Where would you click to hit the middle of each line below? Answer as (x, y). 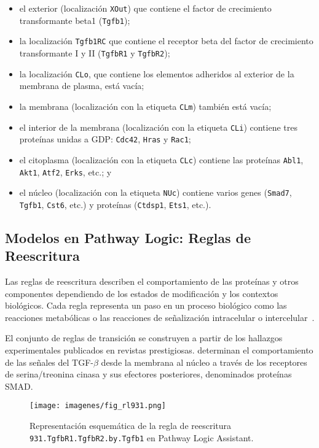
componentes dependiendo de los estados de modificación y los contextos (142, 293)
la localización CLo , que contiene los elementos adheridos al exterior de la (157, 73)
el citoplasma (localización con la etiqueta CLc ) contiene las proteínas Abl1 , (161, 159)
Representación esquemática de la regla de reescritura (131, 426)
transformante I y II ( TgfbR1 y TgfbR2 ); (95, 52)
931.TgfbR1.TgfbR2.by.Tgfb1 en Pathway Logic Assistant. (142, 437)
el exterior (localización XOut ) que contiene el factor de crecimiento (145, 8)
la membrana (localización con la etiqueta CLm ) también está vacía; (145, 106)
